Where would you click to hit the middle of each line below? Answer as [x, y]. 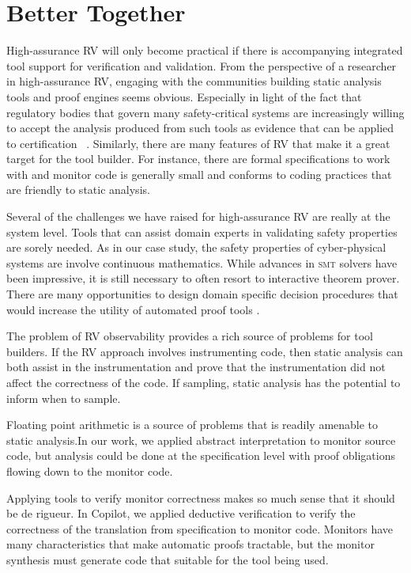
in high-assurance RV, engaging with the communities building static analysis [194, 81]
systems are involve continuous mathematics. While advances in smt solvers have [202, 262]
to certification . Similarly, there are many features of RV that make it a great [198, 143]
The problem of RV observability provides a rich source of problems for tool [190, 336]
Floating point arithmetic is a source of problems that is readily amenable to [192, 425]
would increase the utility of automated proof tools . [133, 309]
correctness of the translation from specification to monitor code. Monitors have [200, 528]
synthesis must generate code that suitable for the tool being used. [168, 559]
